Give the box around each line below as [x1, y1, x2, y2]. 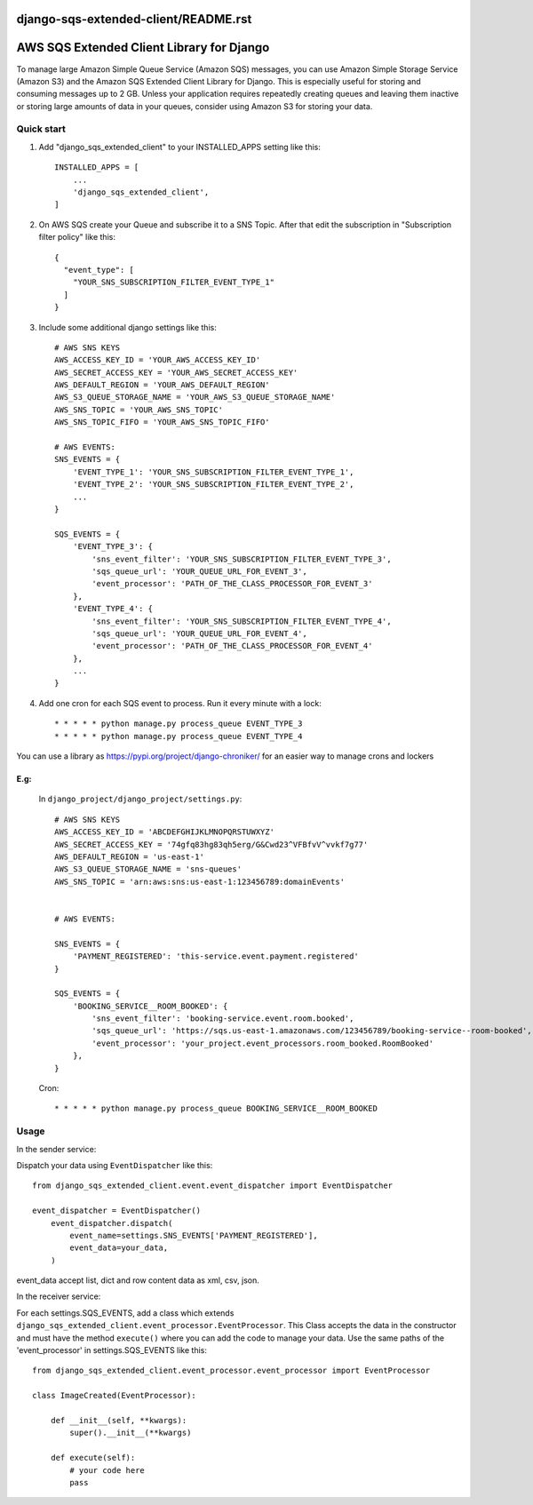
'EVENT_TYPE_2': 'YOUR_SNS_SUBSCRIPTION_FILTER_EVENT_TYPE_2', [72, 480, 354, 490]
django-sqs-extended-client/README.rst [16, 12, 252, 27]
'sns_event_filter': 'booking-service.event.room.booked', [91, 1014, 354, 1023]
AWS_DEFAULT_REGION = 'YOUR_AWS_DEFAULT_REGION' [54, 380, 270, 390]
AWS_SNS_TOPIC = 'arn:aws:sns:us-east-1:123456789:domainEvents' [54, 876, 346, 887]
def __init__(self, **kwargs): [50, 1415, 187, 1425]
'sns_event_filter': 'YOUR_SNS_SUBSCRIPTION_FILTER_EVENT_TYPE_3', [91, 553, 392, 564]
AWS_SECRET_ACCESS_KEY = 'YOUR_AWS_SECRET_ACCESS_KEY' [54, 367, 298, 378]
